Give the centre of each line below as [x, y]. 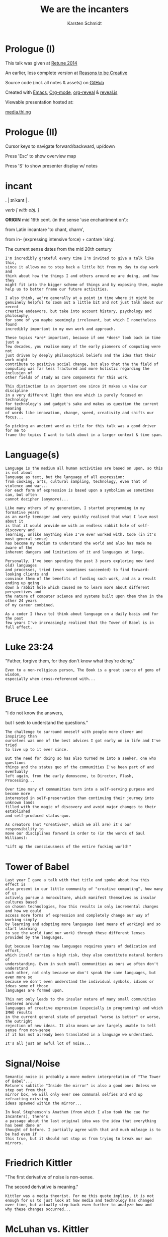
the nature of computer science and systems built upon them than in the [84, 596]
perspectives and [23, 592]
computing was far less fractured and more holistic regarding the [77, 369]
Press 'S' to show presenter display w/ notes [52, 165]
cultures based [21, 902]
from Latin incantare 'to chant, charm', [45, 229]
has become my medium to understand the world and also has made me [78, 543]
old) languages [21, 565]
